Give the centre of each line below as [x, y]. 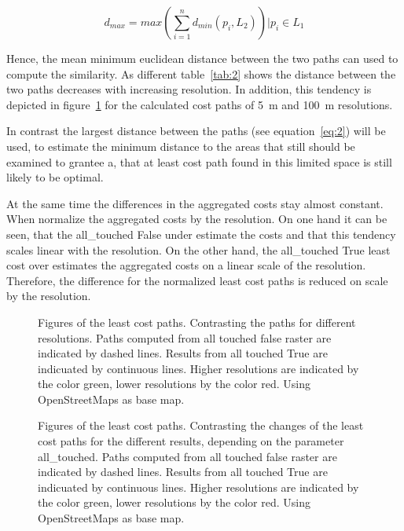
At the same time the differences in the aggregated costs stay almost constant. [195, 203]
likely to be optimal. [55, 177]
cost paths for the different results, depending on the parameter [191, 441]
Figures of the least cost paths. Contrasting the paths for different [197, 322]
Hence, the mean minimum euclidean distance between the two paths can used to [202, 58]
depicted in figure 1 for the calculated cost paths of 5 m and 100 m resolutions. [200, 104]
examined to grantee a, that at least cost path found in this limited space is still [199, 161]
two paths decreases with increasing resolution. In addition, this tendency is [189, 89]
